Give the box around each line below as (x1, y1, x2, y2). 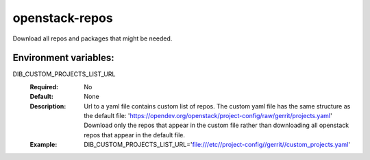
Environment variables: (12, 52, 114, 64)
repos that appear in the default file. (84, 130, 185, 139)
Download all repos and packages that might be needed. (12, 34, 173, 43)
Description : (29, 102, 66, 110)
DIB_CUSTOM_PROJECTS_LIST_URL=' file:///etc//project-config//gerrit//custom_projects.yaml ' (84, 141, 351, 149)
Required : (29, 82, 58, 91)
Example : (29, 141, 58, 149)
